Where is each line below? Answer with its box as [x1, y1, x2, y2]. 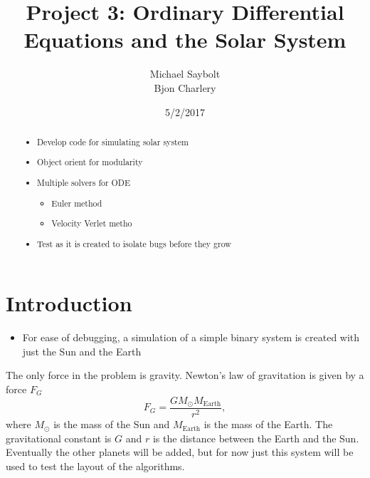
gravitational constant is [6, 430, 112, 445]
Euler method [51, 197, 102, 209]
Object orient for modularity [37, 156, 143, 168]
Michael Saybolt [149, 66, 221, 81]
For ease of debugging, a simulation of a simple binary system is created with [22, 330, 360, 345]
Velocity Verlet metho [51, 217, 132, 229]
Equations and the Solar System [23, 25, 347, 54]
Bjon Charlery [154, 80, 216, 95]
